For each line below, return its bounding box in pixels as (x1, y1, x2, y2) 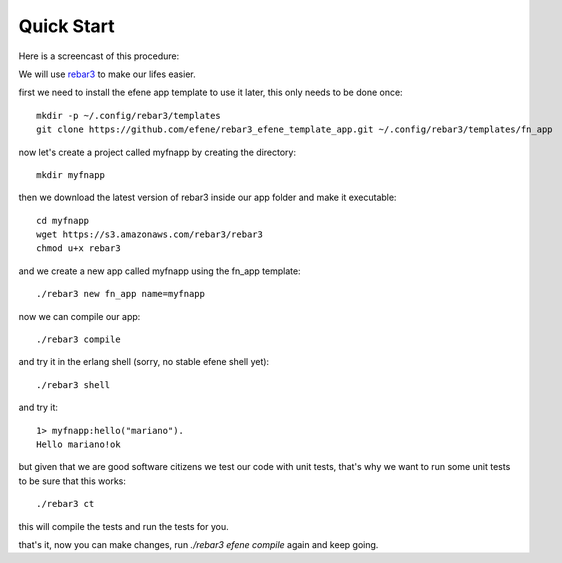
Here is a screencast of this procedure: (18, 50, 180, 62)
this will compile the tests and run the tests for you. (18, 520, 229, 532)
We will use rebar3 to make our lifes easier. (18, 68, 196, 80)
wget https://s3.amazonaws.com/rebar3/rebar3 (36, 229, 264, 240)
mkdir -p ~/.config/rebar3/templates (36, 110, 222, 121)
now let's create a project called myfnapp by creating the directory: (18, 146, 297, 158)
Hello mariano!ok (36, 438, 121, 450)
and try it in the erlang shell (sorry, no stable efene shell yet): (18, 356, 270, 368)
